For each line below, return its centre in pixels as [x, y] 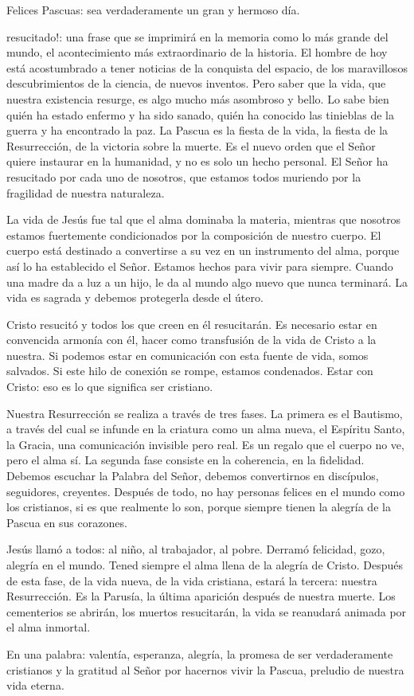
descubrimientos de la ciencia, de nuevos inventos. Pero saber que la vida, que [196, 83]
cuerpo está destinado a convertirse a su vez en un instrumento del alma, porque [203, 250]
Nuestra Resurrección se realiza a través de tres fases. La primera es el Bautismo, [205, 413]
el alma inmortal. [49, 627]
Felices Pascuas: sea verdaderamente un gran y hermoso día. [153, 10]
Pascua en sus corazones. [67, 522]
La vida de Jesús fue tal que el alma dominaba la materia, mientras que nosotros [204, 219]
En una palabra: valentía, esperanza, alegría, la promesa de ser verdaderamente [200, 653]
